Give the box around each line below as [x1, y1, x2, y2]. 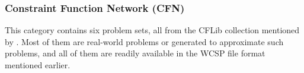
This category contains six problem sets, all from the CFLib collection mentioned [5, 24, 300, 36]
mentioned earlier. [5, 59, 71, 71]
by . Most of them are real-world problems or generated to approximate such [5, 35, 284, 47]
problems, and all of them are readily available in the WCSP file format [5, 47, 265, 59]
